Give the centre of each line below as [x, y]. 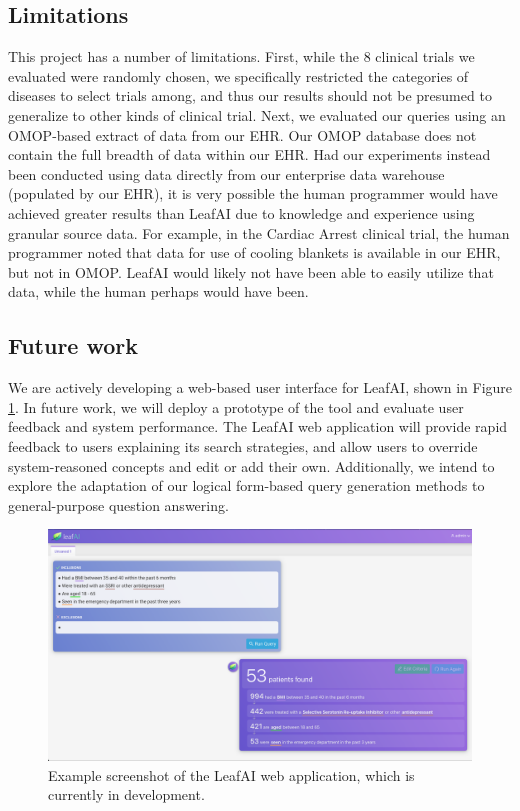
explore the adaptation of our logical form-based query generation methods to [246, 485]
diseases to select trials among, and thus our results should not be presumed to [250, 95]
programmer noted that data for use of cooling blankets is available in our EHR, [254, 252]
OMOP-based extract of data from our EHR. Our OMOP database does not [242, 134]
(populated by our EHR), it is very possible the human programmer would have [253, 193]
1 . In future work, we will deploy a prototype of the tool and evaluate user [236, 406]
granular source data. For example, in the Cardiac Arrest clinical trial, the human [259, 232]
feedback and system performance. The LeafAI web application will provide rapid [258, 426]
